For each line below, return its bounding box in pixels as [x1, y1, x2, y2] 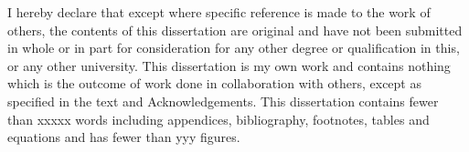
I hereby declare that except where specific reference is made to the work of [7, 3, 431, 21]
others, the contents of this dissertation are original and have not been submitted [7, 20, 463, 39]
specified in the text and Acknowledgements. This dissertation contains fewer [7, 91, 439, 110]
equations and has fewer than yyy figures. [7, 127, 240, 147]
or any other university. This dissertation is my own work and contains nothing [7, 56, 451, 75]
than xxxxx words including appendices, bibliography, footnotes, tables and [7, 109, 430, 128]
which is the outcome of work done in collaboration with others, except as [7, 74, 421, 93]
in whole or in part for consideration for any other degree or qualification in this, [7, 38, 460, 57]
